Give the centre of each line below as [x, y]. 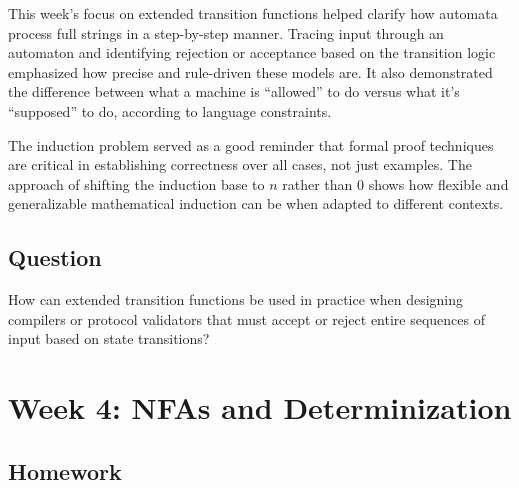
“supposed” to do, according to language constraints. [170, 110]
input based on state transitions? [109, 338]
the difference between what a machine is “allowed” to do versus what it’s [234, 91]
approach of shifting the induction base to [136, 183]
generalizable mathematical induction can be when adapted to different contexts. [256, 203]
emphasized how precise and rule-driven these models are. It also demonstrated [250, 71]
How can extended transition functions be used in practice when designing [236, 299]
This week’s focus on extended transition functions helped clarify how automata [253, 13]
